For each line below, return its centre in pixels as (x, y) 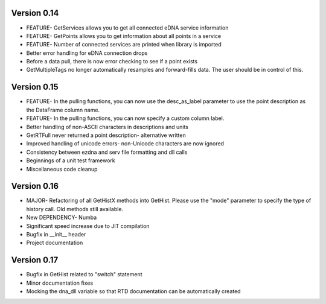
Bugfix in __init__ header (56, 234)
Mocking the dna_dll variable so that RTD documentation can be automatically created (133, 291)
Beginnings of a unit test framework (71, 160)
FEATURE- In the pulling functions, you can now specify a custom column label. (125, 118)
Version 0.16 (35, 186)
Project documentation (55, 243)
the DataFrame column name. (63, 110)
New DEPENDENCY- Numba (61, 218)
